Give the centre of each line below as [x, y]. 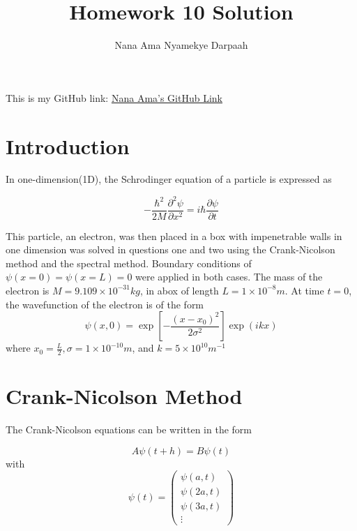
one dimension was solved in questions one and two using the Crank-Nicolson [170, 249]
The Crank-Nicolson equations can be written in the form [129, 429]
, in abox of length [179, 290]
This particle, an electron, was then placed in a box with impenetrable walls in [174, 235]
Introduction [68, 145]
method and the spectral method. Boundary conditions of [129, 263]
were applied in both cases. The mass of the [229, 277]
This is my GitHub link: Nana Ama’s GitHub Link [114, 97]
